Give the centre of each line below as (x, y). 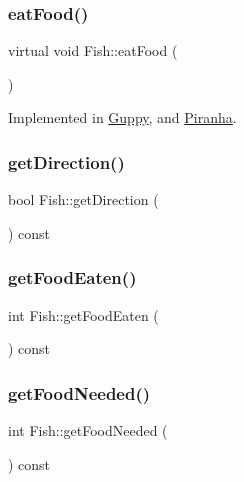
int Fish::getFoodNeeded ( (88, 430)
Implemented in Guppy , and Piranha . (122, 117)
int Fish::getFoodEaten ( (83, 314)
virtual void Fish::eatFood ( (93, 50)
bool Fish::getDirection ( (83, 199)
